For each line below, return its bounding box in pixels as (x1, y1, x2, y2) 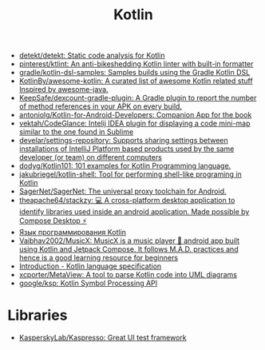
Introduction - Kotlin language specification (18, 261, 162, 271)
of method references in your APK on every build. (18, 101, 183, 111)
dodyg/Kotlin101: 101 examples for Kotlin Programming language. (18, 161, 231, 171)
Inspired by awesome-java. (18, 85, 109, 94)
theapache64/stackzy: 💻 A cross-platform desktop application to (18, 196, 235, 205)
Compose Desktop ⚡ (18, 216, 87, 225)
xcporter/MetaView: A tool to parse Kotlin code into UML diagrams (18, 270, 237, 280)
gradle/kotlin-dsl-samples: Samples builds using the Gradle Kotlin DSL (18, 68, 251, 78)
